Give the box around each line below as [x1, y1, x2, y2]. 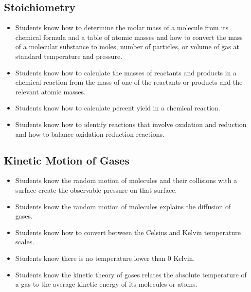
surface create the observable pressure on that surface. [15, 184, 177, 195]
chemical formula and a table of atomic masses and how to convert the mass [15, 32, 243, 42]
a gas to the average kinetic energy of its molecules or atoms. [15, 279, 197, 289]
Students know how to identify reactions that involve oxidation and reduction [15, 119, 247, 129]
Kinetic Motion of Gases [4, 152, 129, 167]
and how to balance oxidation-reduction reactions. [15, 128, 165, 139]
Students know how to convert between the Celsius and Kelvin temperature [15, 227, 241, 237]
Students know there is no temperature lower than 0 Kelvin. [15, 253, 195, 263]
